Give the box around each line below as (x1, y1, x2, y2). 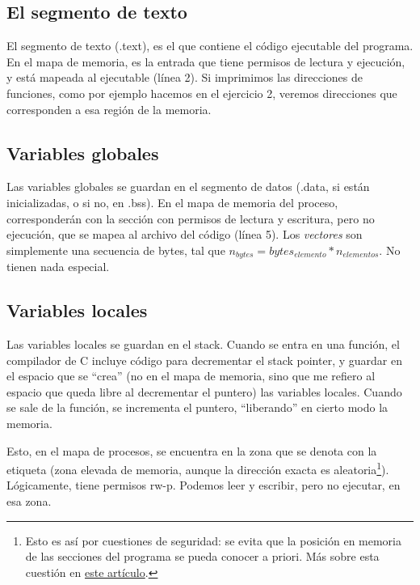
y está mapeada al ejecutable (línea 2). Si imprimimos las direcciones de (6, 69, 363, 86)
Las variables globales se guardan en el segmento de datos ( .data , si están (6, 178, 370, 195)
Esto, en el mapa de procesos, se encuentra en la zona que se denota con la (6, 442, 377, 459)
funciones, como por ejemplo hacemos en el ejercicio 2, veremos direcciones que (6, 84, 397, 101)
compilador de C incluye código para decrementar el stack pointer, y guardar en (6, 351, 402, 368)
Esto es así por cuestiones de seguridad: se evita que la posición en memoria (25, 532, 402, 549)
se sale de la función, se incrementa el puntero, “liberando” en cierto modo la (6, 399, 388, 416)
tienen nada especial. (6, 258, 110, 275)
